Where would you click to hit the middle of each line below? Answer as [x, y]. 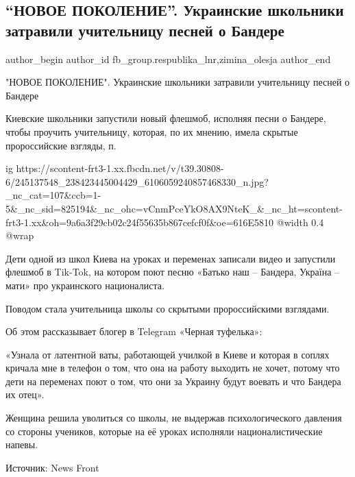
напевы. [22, 444]
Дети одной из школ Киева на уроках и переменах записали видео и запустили [171, 258]
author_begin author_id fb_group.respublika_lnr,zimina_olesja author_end [168, 59]
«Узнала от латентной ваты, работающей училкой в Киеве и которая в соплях [168, 354]
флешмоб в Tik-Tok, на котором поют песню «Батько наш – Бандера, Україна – [173, 272]
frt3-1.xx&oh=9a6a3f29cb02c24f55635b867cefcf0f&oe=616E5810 [140, 222]
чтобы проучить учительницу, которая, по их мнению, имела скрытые [152, 131]
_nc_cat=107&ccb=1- [53, 195]
